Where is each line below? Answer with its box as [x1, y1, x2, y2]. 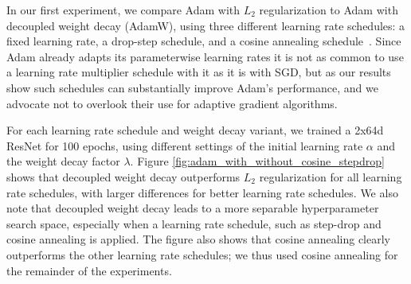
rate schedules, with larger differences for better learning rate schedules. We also [6, 184, 398, 200]
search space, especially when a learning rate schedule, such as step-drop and [6, 215, 382, 231]
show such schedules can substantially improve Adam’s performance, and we [6, 79, 378, 95]
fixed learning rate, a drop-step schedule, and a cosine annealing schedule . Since [6, 33, 401, 49]
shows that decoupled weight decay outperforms [6, 168, 241, 185]
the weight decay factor [6, 153, 120, 169]
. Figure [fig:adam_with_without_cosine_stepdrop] [130, 153, 385, 169]
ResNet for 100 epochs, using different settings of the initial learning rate [6, 137, 363, 154]
